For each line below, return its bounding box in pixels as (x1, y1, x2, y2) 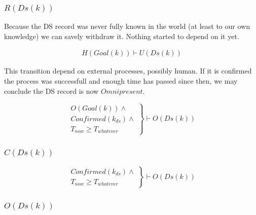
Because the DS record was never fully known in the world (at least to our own (4, 21, 250, 31)
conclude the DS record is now (4, 85, 99, 96)
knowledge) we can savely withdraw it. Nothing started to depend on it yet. (4, 30, 239, 41)
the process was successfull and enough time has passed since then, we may (4, 76, 238, 86)
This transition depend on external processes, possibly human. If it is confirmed (4, 65, 252, 76)
